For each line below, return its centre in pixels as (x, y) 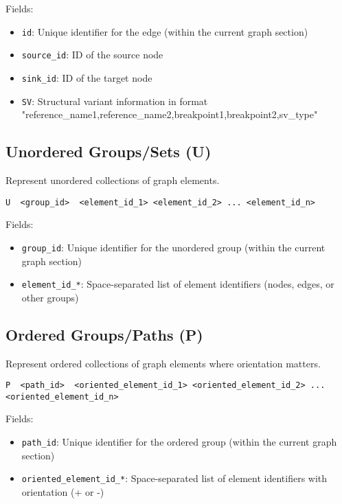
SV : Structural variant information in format (115, 101)
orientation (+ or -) (63, 491)
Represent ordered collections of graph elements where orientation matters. (163, 363)
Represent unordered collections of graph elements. (113, 180)
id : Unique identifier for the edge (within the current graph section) (165, 31)
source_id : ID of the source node (92, 55)
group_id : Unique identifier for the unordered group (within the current (173, 247)
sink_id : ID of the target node (87, 77)
